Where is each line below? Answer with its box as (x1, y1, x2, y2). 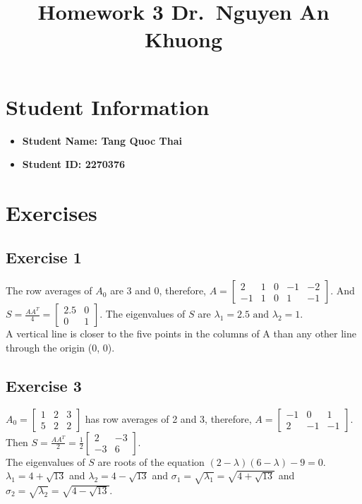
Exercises (6, 198, 97, 227)
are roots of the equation (97, 454, 205, 469)
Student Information (6, 92, 210, 121)
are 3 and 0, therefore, (110, 283, 206, 298)
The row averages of (6, 283, 92, 298)
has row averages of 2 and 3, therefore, (85, 411, 252, 426)
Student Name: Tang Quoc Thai (22, 133, 182, 148)
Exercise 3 (6, 374, 82, 396)
